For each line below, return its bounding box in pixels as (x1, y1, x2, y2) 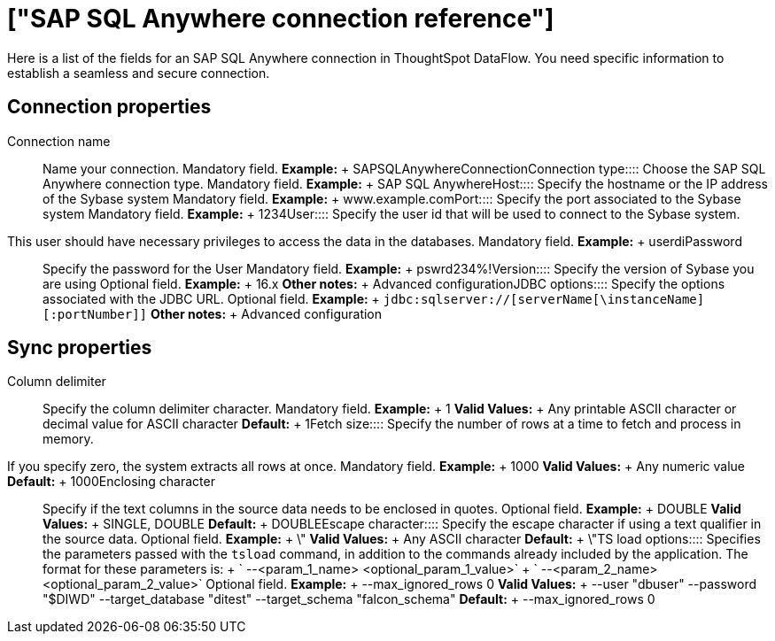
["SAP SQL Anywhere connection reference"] (7, 4, 554, 34)
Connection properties (7, 96, 212, 119)
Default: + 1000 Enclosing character (7, 474, 215, 490)
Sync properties (7, 336, 152, 359)
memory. (43, 431, 94, 447)
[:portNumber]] (43, 306, 148, 321)
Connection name (7, 133, 111, 149)
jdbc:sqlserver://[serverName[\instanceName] (383, 291, 705, 306)
